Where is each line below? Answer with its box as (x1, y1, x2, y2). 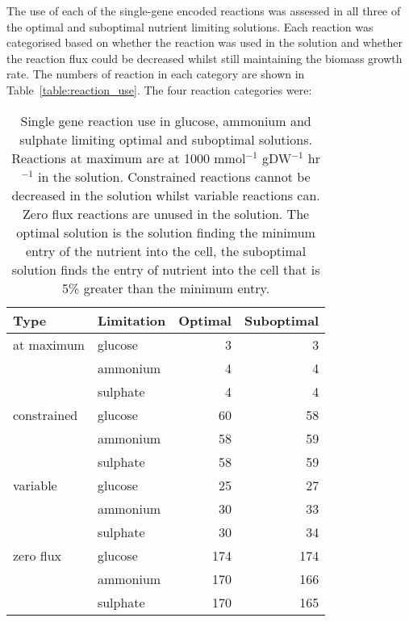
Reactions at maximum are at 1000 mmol (11, 148, 246, 167)
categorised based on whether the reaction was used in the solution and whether (6, 34, 403, 51)
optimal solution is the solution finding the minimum (16, 222, 315, 242)
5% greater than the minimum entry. (62, 278, 270, 297)
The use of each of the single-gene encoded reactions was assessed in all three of (6, 2, 401, 19)
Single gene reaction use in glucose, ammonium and (20, 111, 311, 130)
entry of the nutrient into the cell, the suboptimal (25, 241, 307, 260)
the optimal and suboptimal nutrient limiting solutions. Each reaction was (6, 18, 374, 35)
